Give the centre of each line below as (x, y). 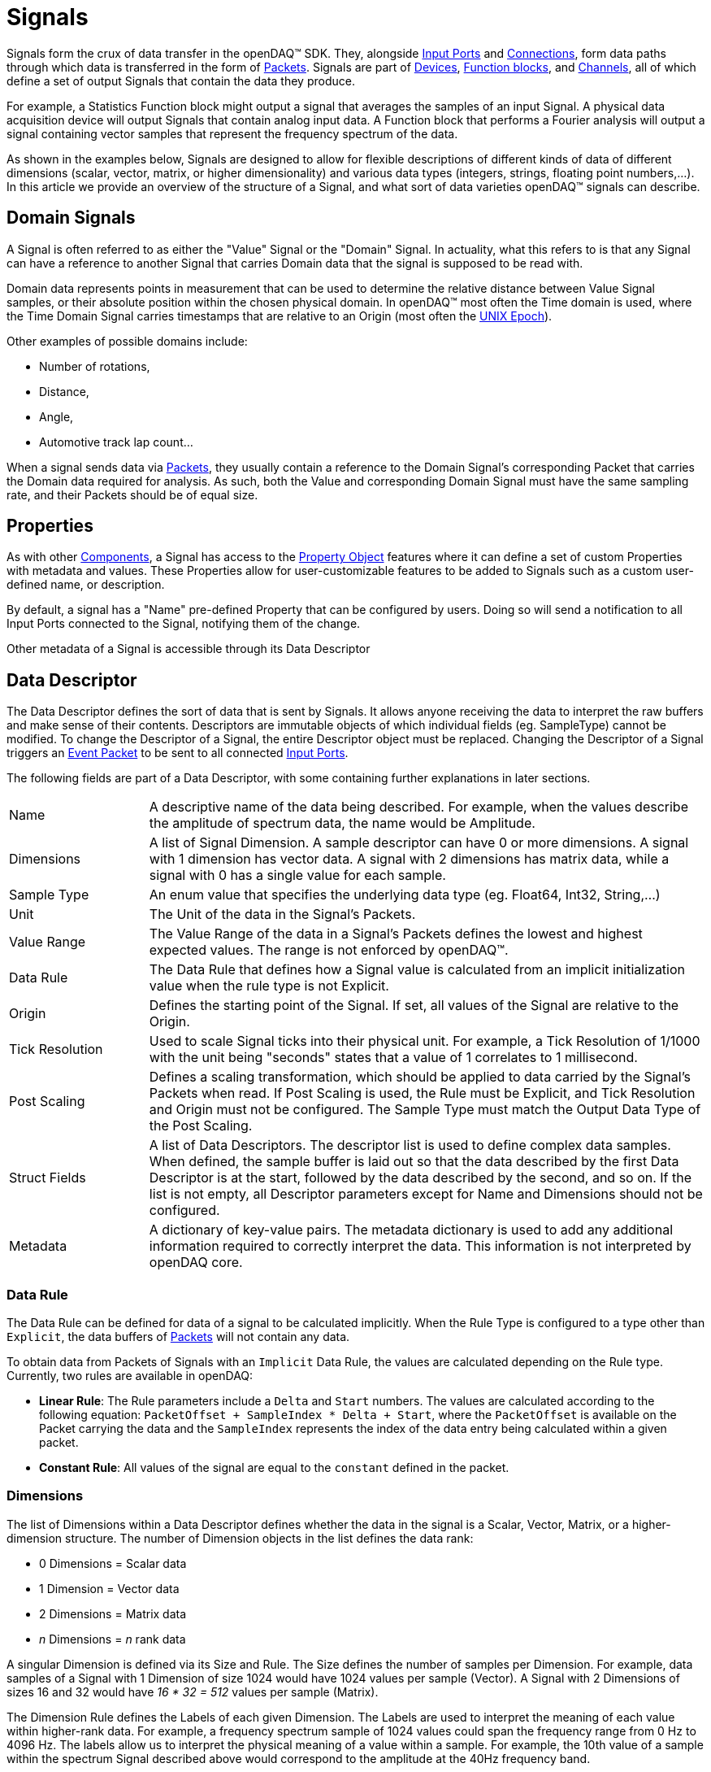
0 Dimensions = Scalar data (113, 1563)
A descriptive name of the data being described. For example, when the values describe (418, 807)
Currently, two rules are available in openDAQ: (130, 1376)
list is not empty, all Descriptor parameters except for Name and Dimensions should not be (426, 1194)
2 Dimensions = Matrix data (113, 1613)
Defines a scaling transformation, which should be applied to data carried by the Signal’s (420, 1077)
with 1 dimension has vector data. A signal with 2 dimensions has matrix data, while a (409, 859)
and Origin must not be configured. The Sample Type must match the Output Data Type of (425, 1110)
